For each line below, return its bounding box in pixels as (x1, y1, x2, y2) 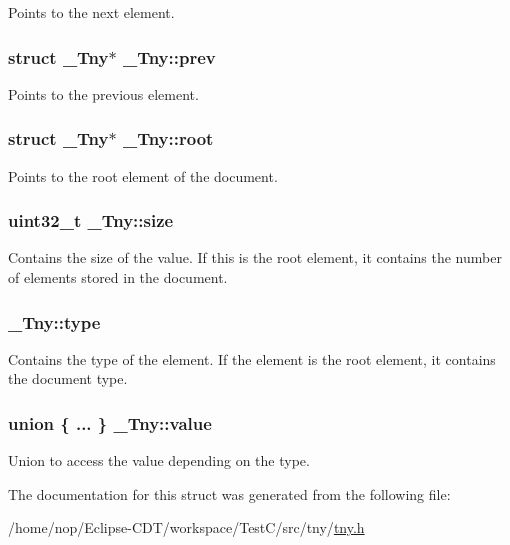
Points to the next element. (8, 2, 175, 22)
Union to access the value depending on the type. (8, 450, 310, 471)
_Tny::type (8, 309, 101, 334)
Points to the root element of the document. (8, 165, 278, 186)
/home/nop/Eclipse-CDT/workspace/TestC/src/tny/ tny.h (8, 517, 365, 538)
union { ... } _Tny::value (8, 410, 212, 435)
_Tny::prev (122, 44, 216, 69)
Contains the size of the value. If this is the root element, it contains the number (8, 247, 502, 268)
